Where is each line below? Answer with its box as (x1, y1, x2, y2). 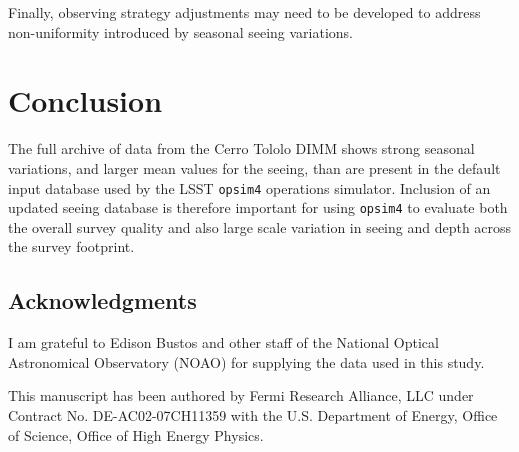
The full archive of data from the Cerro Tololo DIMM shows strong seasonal (8, 138, 475, 159)
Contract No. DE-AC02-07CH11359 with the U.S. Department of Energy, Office (8, 404, 498, 425)
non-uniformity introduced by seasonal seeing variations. (8, 21, 354, 42)
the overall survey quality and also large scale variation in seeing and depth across (8, 216, 512, 237)
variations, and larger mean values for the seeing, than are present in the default (8, 157, 501, 178)
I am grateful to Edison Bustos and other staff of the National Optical (8, 332, 439, 353)
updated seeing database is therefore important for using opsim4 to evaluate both (8, 197, 508, 218)
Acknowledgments (8, 285, 197, 316)
